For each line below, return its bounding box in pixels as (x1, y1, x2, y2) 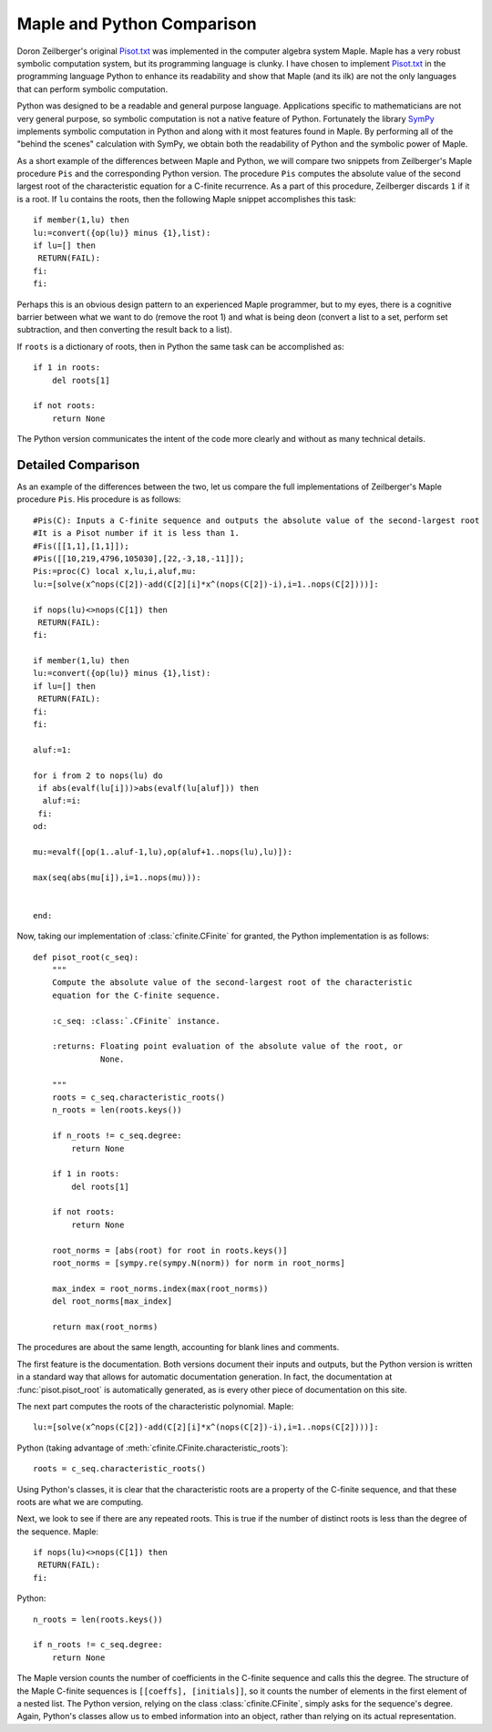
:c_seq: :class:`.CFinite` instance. (51, 1016, 220, 1026)
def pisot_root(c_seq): (33, 952, 139, 962)
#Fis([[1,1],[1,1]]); (33, 540, 129, 551)
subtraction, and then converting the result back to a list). (16, 324, 232, 335)
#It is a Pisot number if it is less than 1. (33, 528, 241, 538)
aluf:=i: (42, 795, 82, 806)
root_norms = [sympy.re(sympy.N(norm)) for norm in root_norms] (51, 1258, 345, 1268)
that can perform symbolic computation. (16, 83, 169, 95)
